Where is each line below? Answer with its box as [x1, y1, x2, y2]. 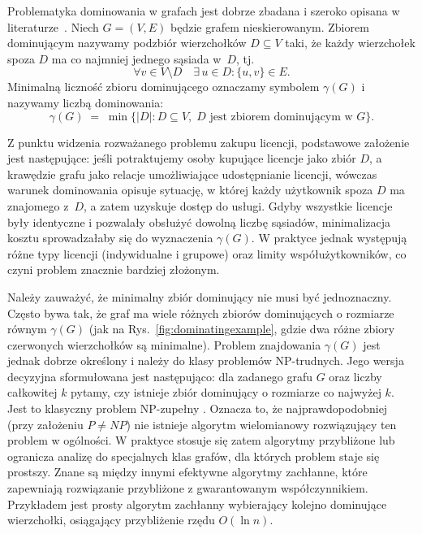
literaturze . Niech [7, 18, 99, 35]
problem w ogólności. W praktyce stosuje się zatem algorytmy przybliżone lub [7, 432, 395, 449]
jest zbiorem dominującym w [209, 111, 353, 123]
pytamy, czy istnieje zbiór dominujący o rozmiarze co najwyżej [71, 384, 381, 401]
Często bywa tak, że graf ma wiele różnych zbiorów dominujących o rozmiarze [7, 304, 394, 321]
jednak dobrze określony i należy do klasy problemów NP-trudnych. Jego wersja [7, 352, 404, 369]
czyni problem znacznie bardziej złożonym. [7, 261, 220, 278]
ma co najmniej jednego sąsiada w [51, 50, 222, 67]
